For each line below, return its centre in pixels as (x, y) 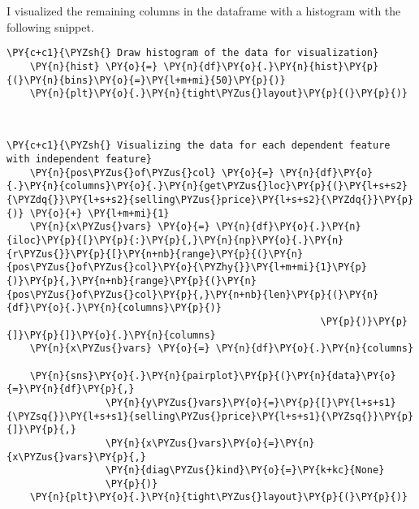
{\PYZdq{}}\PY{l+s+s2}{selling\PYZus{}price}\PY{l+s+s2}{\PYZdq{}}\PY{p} (210, 200)
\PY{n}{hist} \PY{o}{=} (94, 66)
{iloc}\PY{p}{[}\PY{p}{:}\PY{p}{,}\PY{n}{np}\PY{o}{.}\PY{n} (175, 240)
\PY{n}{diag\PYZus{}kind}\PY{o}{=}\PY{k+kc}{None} (245, 470)
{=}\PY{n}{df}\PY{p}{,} (71, 389)
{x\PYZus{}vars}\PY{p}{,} (76, 457)
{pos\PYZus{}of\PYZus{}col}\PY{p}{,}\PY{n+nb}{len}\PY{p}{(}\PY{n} (193, 294)
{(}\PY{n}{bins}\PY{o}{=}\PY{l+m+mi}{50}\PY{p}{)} (146, 80)
